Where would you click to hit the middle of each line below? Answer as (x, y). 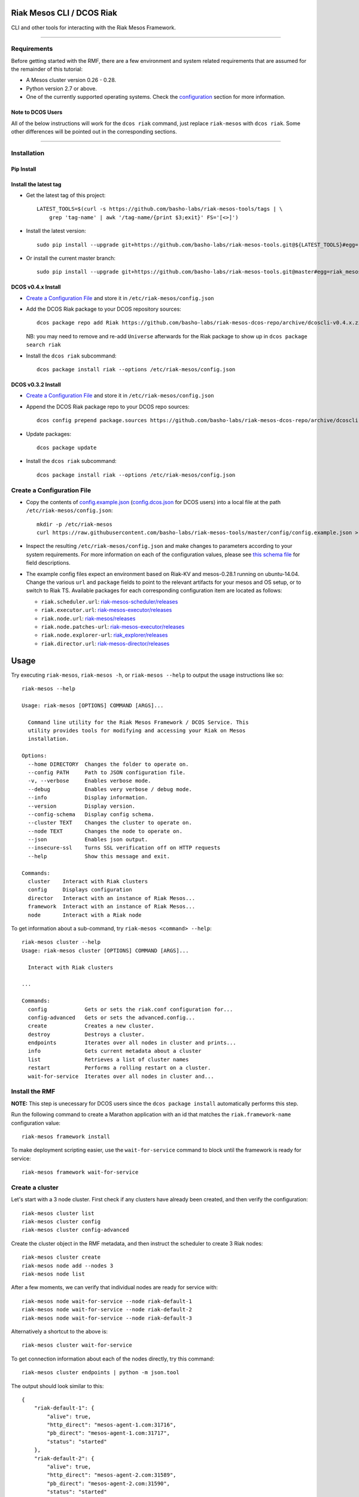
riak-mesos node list (53, 1274)
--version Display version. (82, 806)
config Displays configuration (80, 890)
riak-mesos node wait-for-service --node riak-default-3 (107, 1318)
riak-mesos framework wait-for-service (80, 1172)
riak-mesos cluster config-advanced (75, 1230)
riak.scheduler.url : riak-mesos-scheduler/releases (109, 601)
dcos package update (67, 447)
